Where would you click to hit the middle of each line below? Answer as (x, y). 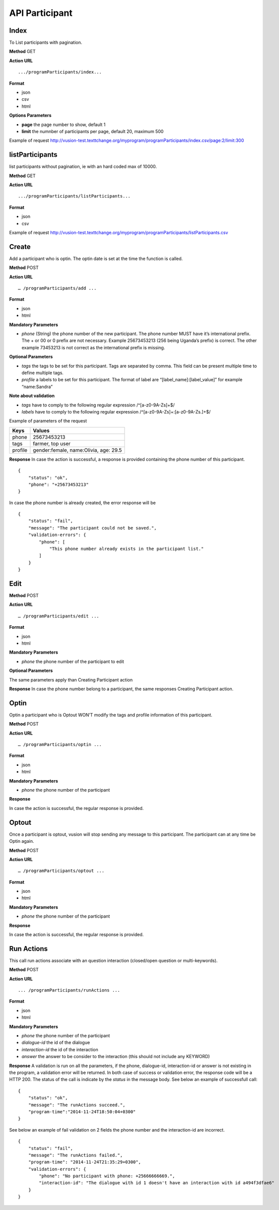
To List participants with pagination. (46, 43)
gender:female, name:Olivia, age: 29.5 (77, 450)
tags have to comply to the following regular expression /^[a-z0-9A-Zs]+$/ (98, 405)
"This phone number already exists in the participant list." (127, 549)
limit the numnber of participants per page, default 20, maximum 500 (93, 131)
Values (41, 430)
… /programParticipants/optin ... (60, 745)
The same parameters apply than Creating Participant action (71, 679)
